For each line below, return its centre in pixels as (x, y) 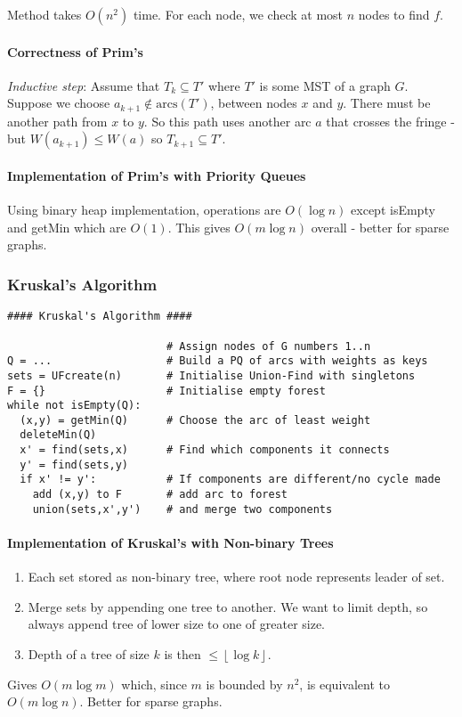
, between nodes (254, 103)
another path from (57, 121)
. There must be (387, 103)
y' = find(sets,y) (74, 464)
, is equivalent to (344, 684)
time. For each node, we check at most (238, 14)
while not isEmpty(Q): (74, 406)
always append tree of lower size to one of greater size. (177, 624)
